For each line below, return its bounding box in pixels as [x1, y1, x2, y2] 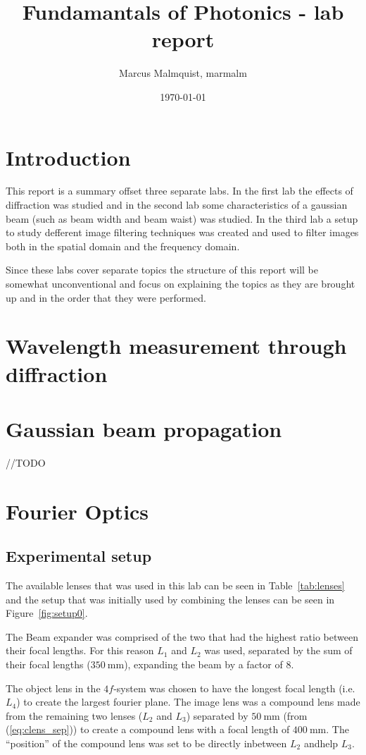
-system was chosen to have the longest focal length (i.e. [113, 680, 355, 695]
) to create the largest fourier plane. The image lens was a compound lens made [16, 694, 360, 709]
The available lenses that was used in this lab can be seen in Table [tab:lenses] [6, 578, 345, 593]
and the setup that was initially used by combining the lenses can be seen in [6, 591, 335, 606]
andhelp [303, 735, 339, 750]
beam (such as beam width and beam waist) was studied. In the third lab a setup [6, 211, 358, 226]
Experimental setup [6, 545, 152, 567]
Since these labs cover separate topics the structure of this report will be [6, 262, 318, 277]
